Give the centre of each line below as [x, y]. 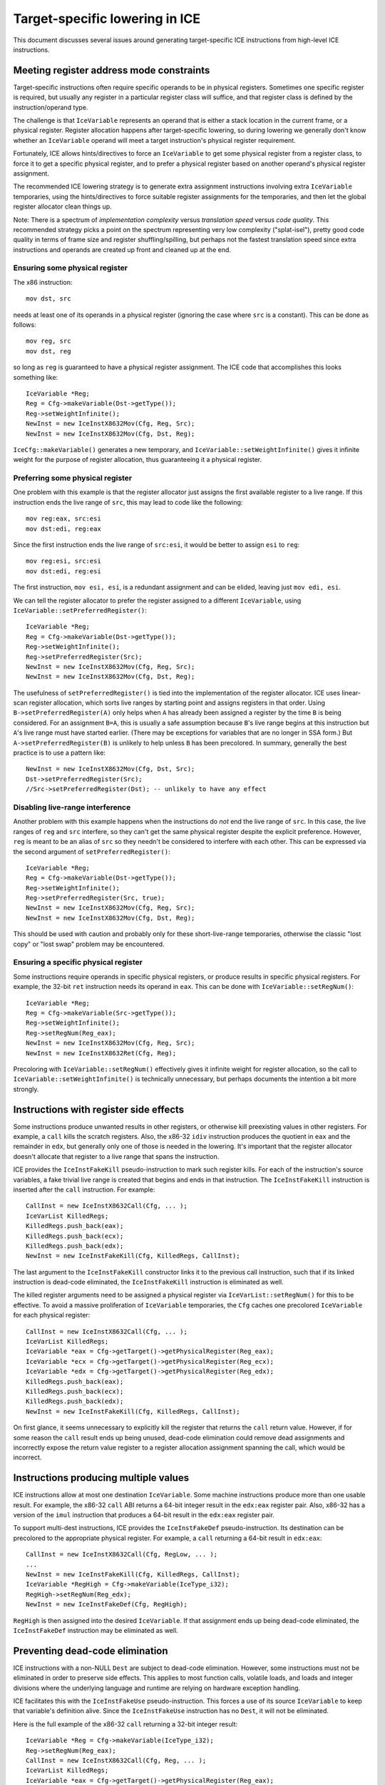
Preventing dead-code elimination [91, 1650]
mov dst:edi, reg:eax [63, 529]
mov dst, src [48, 299]
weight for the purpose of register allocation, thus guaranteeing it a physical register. [138, 460]
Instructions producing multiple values [101, 1478]
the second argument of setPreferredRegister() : [92, 851]
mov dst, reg [48, 351]
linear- [351, 693]
